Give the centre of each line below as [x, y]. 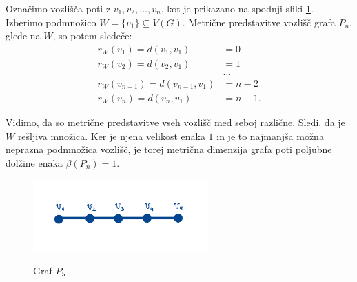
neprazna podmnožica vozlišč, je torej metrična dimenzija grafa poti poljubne [169, 149]
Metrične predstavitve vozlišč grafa [262, 22]
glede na [23, 36]
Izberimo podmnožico [51, 22]
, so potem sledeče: [92, 36]
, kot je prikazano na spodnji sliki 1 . [237, 8]
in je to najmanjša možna [270, 135]
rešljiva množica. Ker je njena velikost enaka [111, 135]
